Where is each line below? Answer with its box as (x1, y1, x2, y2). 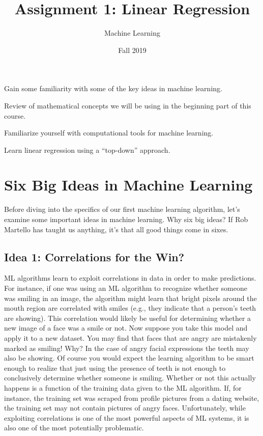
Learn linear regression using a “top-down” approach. (4, 144, 170, 155)
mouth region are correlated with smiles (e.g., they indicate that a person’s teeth (4, 303, 256, 313)
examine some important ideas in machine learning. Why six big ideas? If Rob (4, 214, 248, 224)
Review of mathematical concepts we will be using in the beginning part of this (4, 100, 251, 111)
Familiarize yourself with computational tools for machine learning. (4, 127, 214, 138)
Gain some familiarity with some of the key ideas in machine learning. (4, 83, 222, 94)
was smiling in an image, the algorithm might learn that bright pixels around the (4, 292, 257, 303)
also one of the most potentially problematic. (4, 422, 144, 433)
